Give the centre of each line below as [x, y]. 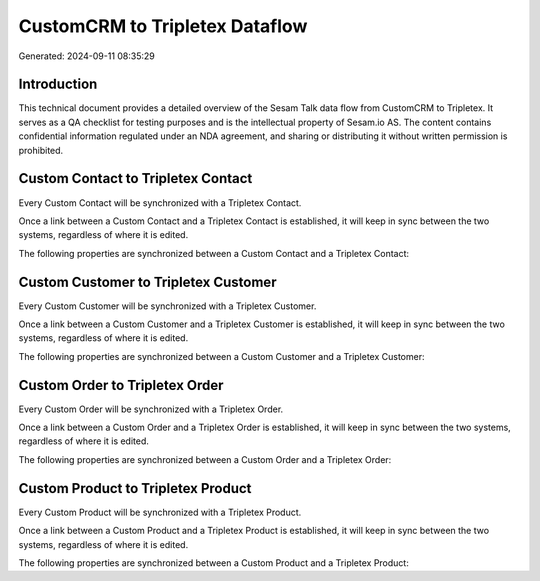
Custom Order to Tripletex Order [121, 385]
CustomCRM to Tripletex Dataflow [163, 26]
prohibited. [41, 150]
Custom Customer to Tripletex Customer [147, 281]
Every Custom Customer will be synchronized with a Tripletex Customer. [167, 306]
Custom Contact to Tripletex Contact [135, 178]
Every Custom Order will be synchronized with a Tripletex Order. [151, 409]
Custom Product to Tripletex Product [135, 488]
